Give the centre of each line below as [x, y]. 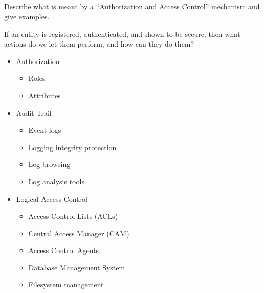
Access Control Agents [64, 250]
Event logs [45, 130]
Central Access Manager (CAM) [79, 233]
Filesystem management [66, 285]
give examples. [27, 16]
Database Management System [77, 267]
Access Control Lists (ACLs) [73, 216]
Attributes [45, 95]
